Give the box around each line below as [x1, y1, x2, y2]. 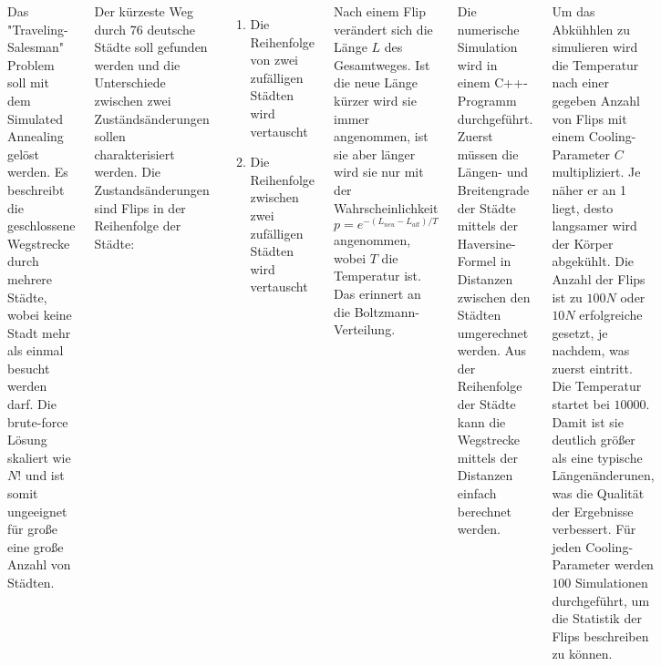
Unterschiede [94, 73, 166, 92]
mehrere [7, 269, 53, 288]
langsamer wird [552, 216, 637, 235]
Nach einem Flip [334, 2, 427, 20]
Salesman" [7, 37, 65, 56]
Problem [7, 55, 55, 74]
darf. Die [7, 394, 57, 414]
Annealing [7, 127, 64, 146]
